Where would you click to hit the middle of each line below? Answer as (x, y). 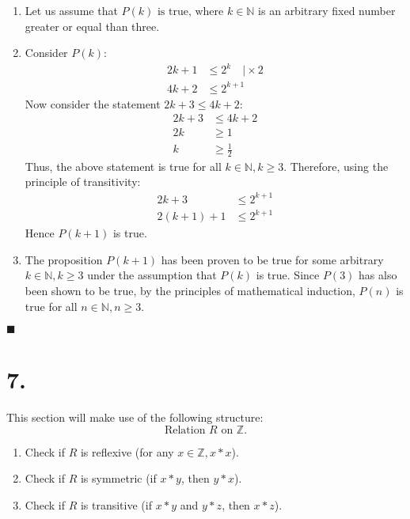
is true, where (190, 12)
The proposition (64, 259)
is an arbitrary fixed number (327, 10)
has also (378, 275)
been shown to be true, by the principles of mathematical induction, (190, 290)
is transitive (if (116, 505)
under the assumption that (152, 275)
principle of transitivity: (83, 182)
